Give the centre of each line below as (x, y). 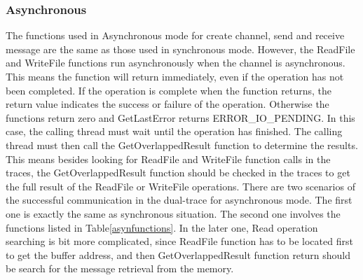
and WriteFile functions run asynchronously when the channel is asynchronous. (176, 63)
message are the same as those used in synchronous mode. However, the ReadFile (180, 49)
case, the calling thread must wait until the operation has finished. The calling (174, 131)
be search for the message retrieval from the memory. (120, 268)
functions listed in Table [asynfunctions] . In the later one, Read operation (162, 227)
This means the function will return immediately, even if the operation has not (175, 76)
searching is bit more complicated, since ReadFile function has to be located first (179, 241)
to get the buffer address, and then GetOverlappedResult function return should (178, 254)
